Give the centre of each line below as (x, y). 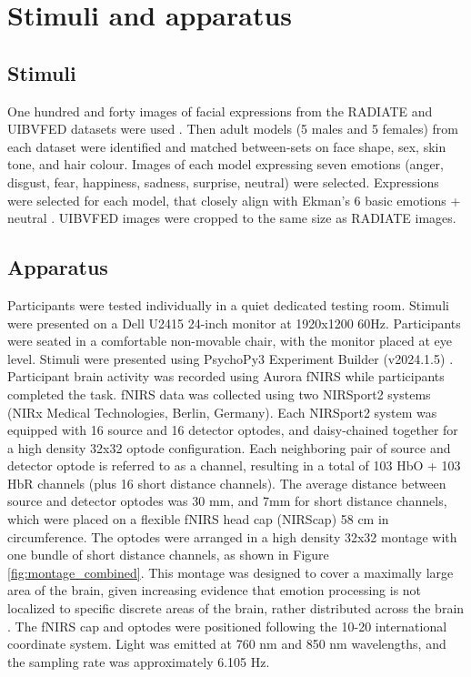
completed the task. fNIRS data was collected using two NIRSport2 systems (219, 394)
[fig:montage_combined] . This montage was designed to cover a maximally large (230, 572)
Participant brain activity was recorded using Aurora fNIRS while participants (226, 376)
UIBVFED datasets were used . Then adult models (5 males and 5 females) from (233, 129)
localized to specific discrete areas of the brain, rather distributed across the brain (236, 608)
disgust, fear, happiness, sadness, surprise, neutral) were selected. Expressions (223, 182)
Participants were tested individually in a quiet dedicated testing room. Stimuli (228, 304)
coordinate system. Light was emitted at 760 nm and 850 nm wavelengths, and (227, 644)
